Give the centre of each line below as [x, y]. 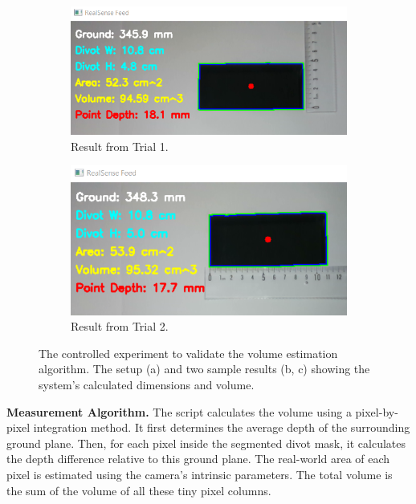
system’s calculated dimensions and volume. [147, 384]
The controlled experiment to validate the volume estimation [188, 353]
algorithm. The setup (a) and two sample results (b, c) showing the [204, 369]
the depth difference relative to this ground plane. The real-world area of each [198, 459]
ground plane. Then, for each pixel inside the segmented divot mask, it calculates [206, 443]
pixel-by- [377, 411]
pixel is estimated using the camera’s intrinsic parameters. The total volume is [200, 474]
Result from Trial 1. [120, 146]
